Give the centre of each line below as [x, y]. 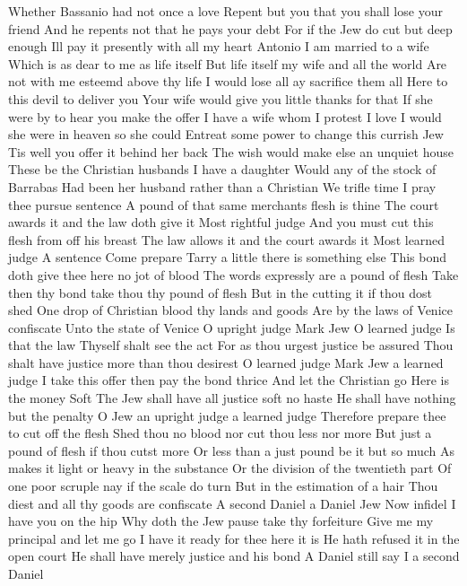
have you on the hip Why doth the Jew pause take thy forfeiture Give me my [221, 521]
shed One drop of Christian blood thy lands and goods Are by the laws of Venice [230, 310]
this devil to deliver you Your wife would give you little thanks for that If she [221, 98]
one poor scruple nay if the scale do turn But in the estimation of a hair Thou [223, 486]
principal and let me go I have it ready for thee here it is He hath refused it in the [234, 538]
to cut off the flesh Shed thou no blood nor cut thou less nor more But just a [220, 433]
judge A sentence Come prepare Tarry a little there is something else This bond [227, 257]
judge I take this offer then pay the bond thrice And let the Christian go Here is [229, 380]
